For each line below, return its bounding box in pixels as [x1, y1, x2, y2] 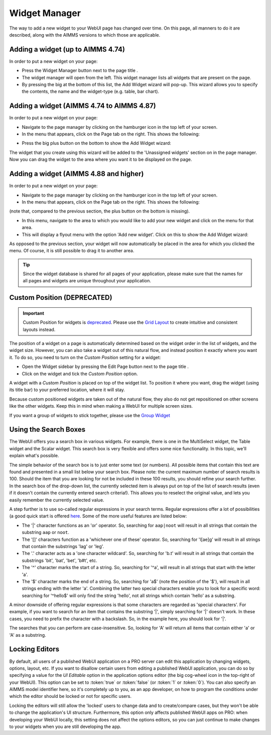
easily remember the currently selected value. [9, 497, 104, 503]
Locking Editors [9, 645, 60, 654]
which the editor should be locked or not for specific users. [9, 693, 131, 699]
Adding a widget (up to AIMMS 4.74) [9, 45, 125, 54]
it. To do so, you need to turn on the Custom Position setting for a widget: [9, 354, 161, 360]
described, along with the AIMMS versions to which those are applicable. [9, 32, 161, 38]
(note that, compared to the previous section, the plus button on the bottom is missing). [9, 208, 190, 214]
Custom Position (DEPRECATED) [9, 293, 112, 302]
